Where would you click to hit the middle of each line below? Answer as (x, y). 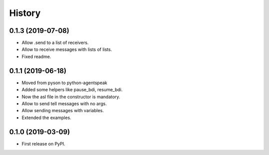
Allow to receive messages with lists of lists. (67, 49)
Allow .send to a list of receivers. (55, 43)
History (25, 13)
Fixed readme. (36, 56)
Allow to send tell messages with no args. (64, 103)
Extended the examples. (47, 118)
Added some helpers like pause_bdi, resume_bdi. (72, 90)
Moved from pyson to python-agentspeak (65, 83)
